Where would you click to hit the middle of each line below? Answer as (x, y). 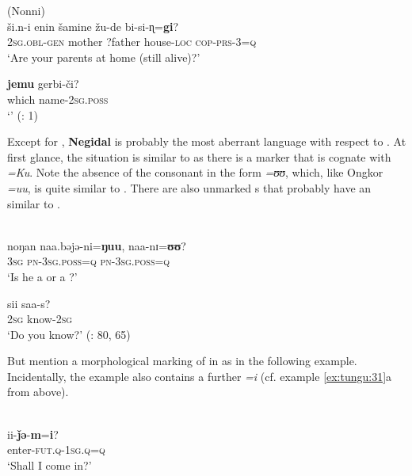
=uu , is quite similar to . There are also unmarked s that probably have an (189, 187)
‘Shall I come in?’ (50, 465)
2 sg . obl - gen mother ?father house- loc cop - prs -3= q (132, 42)
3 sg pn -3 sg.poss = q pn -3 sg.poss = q (89, 261)
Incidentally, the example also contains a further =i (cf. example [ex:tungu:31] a (200, 376)
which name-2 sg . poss (58, 99)
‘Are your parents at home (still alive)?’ (104, 57)
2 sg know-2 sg (40, 319)
